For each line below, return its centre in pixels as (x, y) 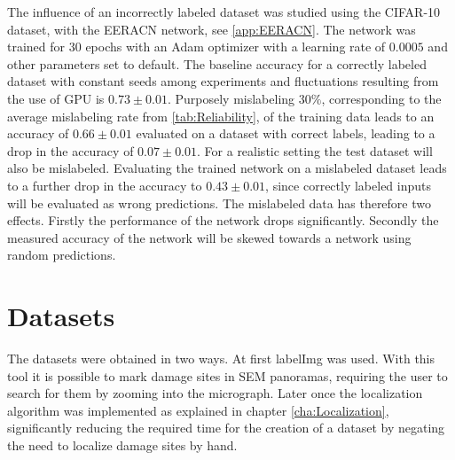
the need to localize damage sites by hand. (122, 445)
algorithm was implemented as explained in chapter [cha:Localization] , (198, 410)
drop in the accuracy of (71, 150)
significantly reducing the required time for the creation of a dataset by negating (226, 428)
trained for (36, 47)
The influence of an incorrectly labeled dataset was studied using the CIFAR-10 (224, 12)
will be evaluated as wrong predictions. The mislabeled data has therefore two (220, 203)
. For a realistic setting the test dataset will (315, 150)
